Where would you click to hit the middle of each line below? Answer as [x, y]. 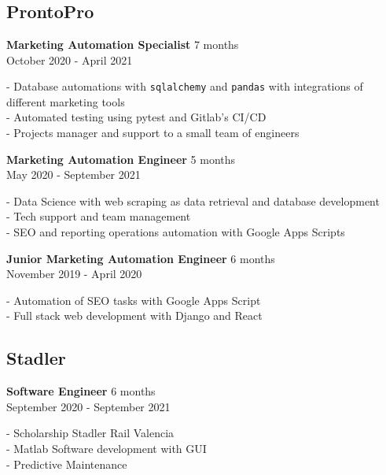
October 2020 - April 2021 [70, 59]
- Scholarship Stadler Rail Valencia [90, 433]
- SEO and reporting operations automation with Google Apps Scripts [176, 232]
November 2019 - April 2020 [74, 274]
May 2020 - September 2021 [74, 174]
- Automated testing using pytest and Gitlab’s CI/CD [136, 117]
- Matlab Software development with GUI [107, 448]
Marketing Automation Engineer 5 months [121, 159]
